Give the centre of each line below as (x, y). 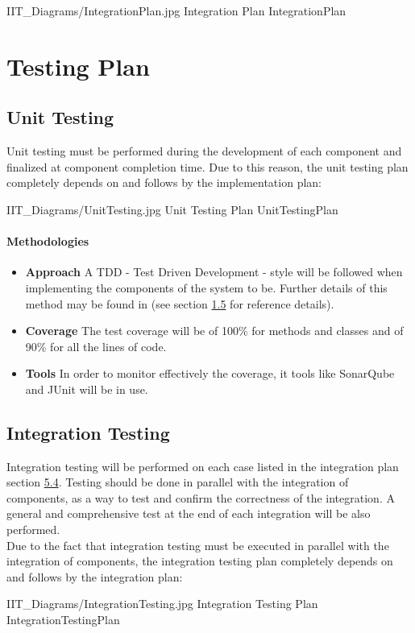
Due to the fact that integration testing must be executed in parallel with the (198, 545)
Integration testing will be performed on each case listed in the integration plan (203, 466)
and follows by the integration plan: (95, 576)
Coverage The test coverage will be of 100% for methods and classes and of (214, 331)
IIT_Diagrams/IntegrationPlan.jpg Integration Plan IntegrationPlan (176, 10)
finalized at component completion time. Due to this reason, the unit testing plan (207, 166)
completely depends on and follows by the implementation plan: (164, 182)
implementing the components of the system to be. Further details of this (206, 287)
